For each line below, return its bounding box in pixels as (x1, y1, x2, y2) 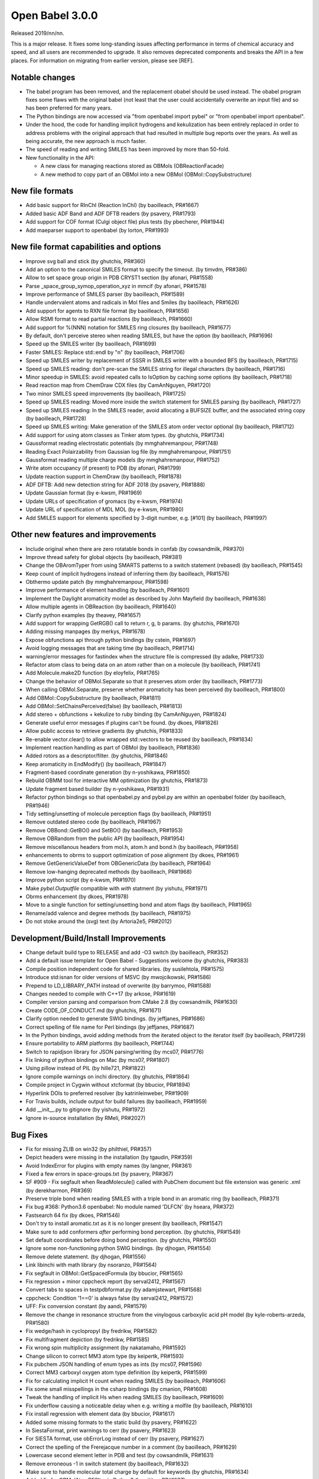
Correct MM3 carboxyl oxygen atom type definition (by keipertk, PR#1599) (25, 1369, 207, 1376)
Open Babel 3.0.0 (11, 9, 98, 22)
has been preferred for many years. (25, 104, 112, 112)
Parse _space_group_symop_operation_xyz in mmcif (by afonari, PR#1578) (25, 282, 207, 289)
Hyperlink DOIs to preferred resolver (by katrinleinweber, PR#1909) (25, 1089, 189, 1097)
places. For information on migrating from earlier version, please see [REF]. (11, 57, 194, 64)
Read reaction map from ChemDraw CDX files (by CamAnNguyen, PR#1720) (25, 382, 211, 389)
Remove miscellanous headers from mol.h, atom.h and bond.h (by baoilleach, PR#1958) (25, 843, 239, 850)
